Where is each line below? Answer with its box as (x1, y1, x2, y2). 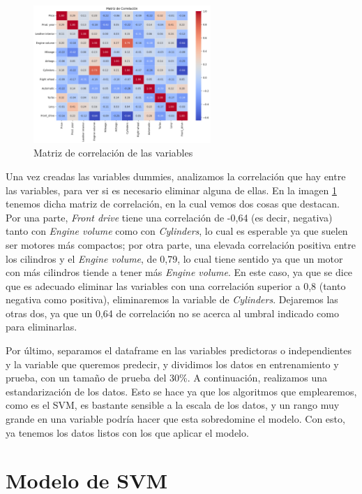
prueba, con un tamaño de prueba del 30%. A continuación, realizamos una (6, 370, 328, 385)
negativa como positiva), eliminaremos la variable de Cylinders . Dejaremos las (6, 292, 338, 307)
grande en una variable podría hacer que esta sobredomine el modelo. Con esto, (6, 412, 345, 426)
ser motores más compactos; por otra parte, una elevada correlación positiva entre (6, 237, 356, 252)
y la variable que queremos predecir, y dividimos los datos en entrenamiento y (6, 356, 339, 371)
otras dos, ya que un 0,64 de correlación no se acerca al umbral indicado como (6, 305, 339, 320)
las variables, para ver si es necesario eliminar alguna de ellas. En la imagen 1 (6, 182, 337, 197)
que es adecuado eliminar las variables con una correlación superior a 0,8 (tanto (6, 278, 346, 293)
